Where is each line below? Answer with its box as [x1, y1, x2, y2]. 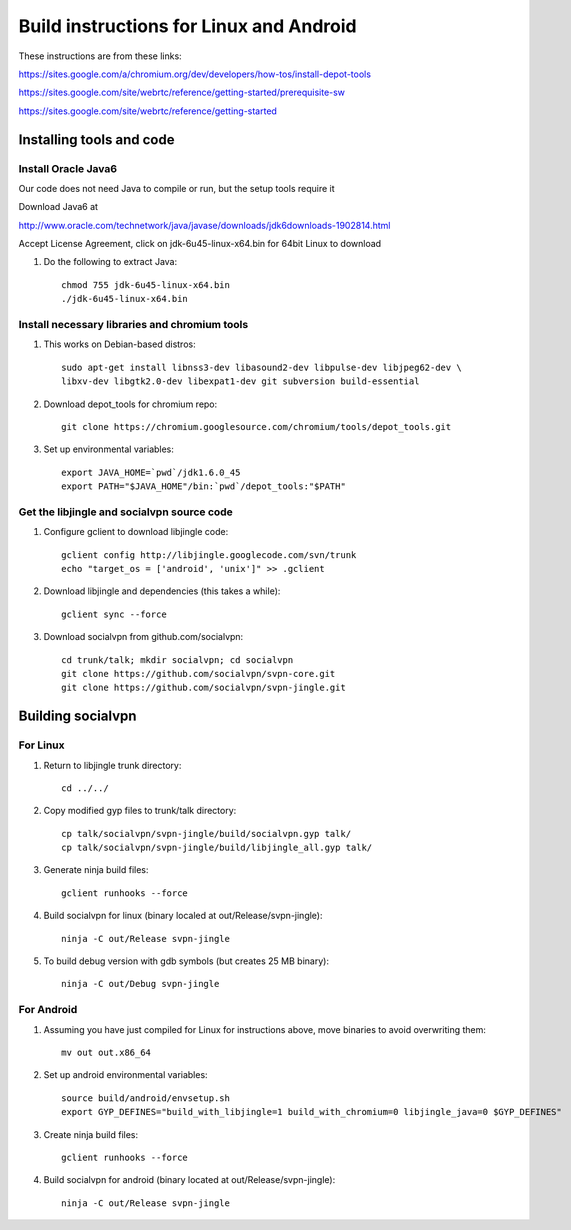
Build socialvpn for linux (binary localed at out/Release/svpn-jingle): [43, 910, 324, 922]
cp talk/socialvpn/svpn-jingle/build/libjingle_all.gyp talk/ [61, 842, 373, 854]
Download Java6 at [18, 201, 99, 213]
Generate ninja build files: [43, 864, 149, 876]
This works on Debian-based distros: [43, 338, 196, 350]
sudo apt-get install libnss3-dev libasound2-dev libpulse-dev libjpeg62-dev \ [61, 361, 462, 373]
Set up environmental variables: [43, 443, 175, 455]
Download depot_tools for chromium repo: [43, 398, 218, 410]
